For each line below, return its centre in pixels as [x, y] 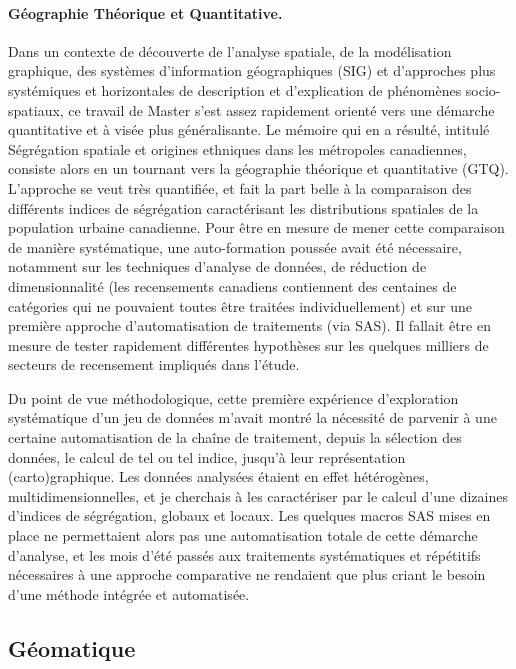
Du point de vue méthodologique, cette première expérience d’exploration [233, 397]
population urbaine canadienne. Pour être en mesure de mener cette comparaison [256, 227]
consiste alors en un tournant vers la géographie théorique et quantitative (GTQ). [258, 168]
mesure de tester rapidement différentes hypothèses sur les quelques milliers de [248, 344]
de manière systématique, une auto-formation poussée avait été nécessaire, [235, 246]
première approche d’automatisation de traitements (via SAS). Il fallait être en [249, 325]
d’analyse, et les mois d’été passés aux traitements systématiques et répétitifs [244, 554]
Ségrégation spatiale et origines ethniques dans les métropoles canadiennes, [237, 148]
